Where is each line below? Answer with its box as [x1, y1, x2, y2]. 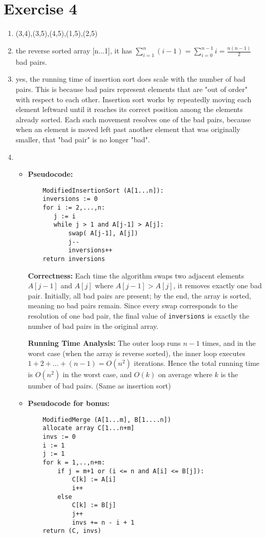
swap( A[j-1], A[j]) [68, 230, 138, 237]
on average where [158, 369, 213, 380]
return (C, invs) [43, 527, 101, 535]
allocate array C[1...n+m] [43, 424, 135, 432]
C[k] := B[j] [72, 502, 116, 509]
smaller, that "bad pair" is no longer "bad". [15, 134, 150, 144]
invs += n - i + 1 [72, 518, 135, 526]
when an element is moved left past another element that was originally [15, 124, 240, 135]
